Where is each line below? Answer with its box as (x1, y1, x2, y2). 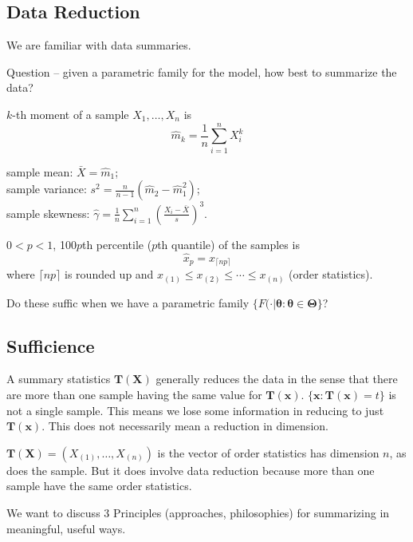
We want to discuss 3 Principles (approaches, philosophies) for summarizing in (6, 504, 390, 520)
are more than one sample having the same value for (6, 386, 262, 402)
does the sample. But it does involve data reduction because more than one (6, 461, 375, 478)
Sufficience (6, 333, 95, 358)
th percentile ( (81, 235, 152, 252)
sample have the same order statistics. (6, 477, 192, 494)
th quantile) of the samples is (157, 235, 300, 252)
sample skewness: (6, 204, 90, 221)
